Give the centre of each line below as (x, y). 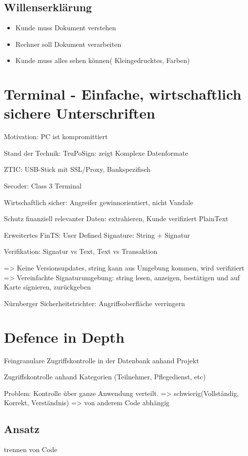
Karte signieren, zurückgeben (47, 287)
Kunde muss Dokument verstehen (66, 28)
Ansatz (22, 429)
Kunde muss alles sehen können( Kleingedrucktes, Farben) (103, 60)
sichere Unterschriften (80, 113)
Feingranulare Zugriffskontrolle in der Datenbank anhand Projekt (102, 360)
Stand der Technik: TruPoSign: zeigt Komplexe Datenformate (96, 153)
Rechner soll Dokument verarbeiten (68, 44)
